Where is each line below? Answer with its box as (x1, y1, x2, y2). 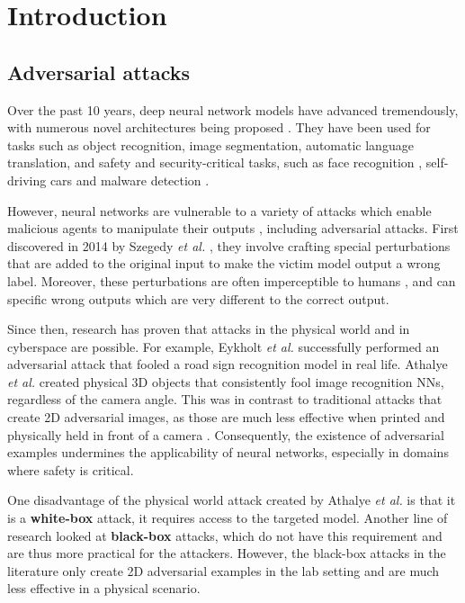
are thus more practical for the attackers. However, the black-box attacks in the (7, 544, 446, 562)
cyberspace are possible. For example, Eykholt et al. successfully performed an (7, 337, 440, 355)
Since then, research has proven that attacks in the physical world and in (7, 319, 410, 338)
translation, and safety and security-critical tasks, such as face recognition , (7, 153, 423, 172)
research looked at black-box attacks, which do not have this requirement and (7, 526, 443, 544)
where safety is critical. (7, 460, 134, 479)
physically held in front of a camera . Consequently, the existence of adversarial (7, 425, 444, 444)
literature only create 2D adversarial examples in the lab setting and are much (7, 561, 440, 580)
